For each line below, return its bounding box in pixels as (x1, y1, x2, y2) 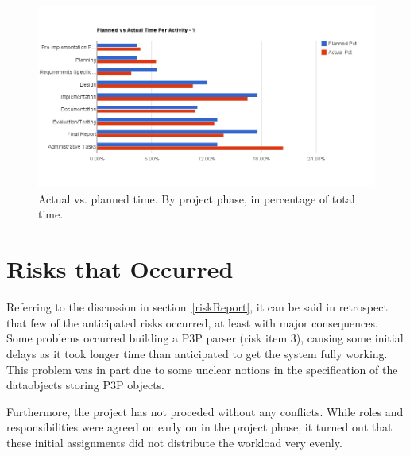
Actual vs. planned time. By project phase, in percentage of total (38, 190, 355, 207)
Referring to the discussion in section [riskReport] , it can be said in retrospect (6, 299, 388, 315)
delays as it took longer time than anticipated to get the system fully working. (6, 345, 388, 361)
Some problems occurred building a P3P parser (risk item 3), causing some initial (6, 330, 404, 346)
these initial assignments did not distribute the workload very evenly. (6, 434, 342, 450)
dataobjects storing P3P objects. (6, 377, 165, 393)
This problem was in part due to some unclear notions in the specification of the (6, 361, 398, 377)
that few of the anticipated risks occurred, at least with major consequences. (6, 314, 378, 330)
